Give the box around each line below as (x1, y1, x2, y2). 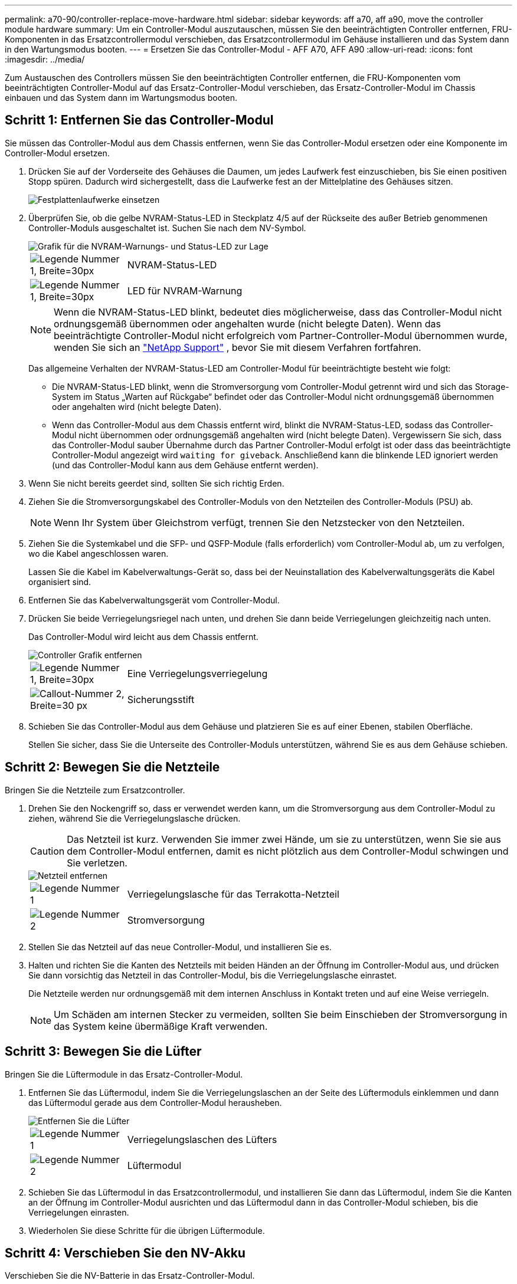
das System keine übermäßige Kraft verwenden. (54, 1020, 268, 1032)
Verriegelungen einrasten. (28, 1207, 129, 1217)
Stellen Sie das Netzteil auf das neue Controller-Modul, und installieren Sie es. (28, 941, 332, 952)
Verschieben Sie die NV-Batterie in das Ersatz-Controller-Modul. (5, 1270, 255, 1281)
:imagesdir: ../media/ (5, 54, 85, 64)
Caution (30, 845, 65, 857)
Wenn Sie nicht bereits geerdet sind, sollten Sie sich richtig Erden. (28, 478, 284, 488)
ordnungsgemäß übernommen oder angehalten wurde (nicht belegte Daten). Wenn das (54, 317, 441, 330)
